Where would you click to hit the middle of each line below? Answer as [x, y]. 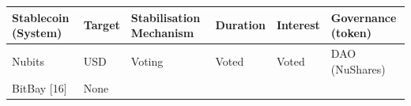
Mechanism [162, 33]
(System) [37, 33]
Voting [147, 61]
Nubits [28, 61]
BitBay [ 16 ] [40, 88]
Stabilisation [166, 17]
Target [102, 25]
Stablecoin [41, 17]
